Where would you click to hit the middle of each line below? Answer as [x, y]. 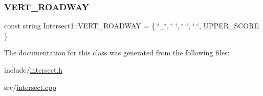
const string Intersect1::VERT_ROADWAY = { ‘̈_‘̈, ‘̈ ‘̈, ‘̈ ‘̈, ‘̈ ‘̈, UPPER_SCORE [132, 26]
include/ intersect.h [34, 70]
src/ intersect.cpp [30, 87]
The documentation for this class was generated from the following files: [117, 53]
